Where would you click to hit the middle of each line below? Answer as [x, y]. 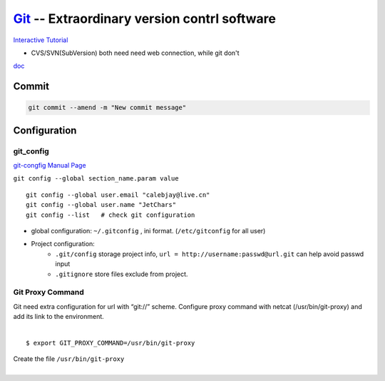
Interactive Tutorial [41, 40]
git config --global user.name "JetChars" [101, 205]
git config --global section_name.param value [96, 179]
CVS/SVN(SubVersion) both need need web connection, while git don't [135, 53]
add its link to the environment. [59, 317]
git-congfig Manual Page [50, 166]
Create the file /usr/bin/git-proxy [69, 359]
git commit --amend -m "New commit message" [107, 108]
